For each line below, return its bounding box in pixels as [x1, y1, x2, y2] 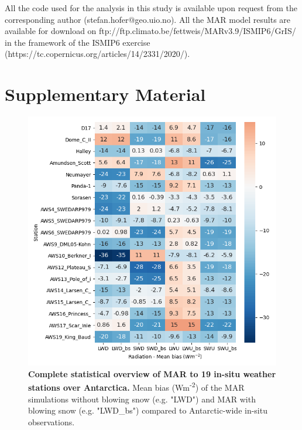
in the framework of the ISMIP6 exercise [5, 36, 150, 48]
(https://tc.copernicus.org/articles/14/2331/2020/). [5, 48, 190, 60]
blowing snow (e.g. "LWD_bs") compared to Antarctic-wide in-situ [28, 404, 267, 417]
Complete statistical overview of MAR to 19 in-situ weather [28, 367, 276, 380]
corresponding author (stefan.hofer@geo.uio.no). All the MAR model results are [5, 13, 291, 25]
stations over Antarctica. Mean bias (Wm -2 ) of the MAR [28, 380, 245, 393]
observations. [28, 415, 75, 428]
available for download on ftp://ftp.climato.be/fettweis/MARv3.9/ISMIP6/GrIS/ [5, 25, 296, 37]
